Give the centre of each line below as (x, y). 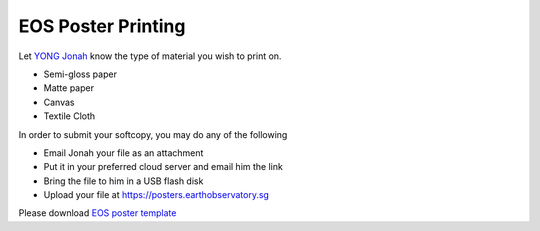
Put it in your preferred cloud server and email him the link (163, 167)
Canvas (59, 102)
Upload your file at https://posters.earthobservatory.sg (156, 195)
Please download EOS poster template (97, 213)
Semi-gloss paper (80, 74)
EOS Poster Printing (102, 26)
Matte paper (69, 88)
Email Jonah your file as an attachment (123, 152)
